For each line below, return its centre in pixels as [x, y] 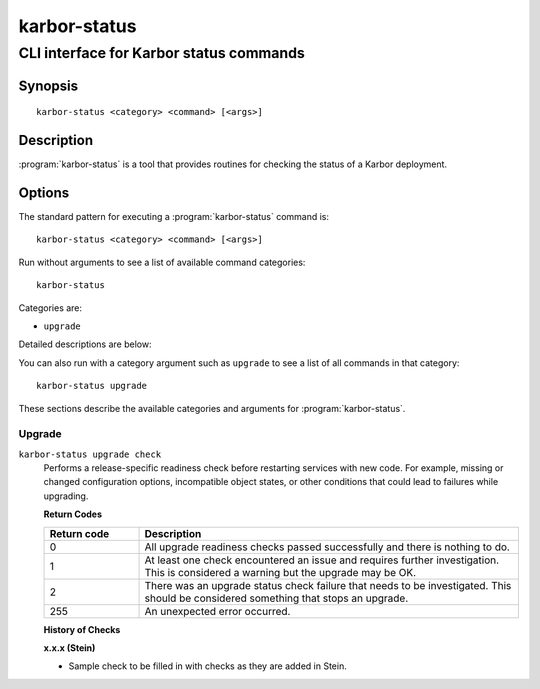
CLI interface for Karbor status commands [161, 53]
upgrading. [66, 496]
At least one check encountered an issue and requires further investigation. [322, 560]
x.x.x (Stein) [69, 648]
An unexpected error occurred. [217, 611]
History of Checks [82, 629]
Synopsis [48, 85]
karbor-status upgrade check [90, 454]
